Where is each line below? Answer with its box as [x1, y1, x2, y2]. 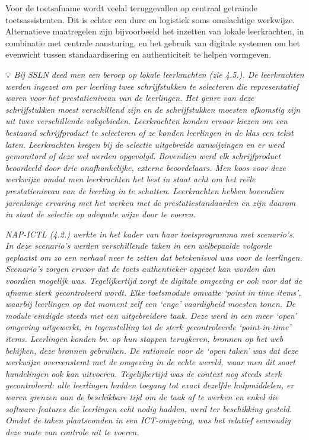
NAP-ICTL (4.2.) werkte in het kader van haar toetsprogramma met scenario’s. [5, 227, 295, 240]
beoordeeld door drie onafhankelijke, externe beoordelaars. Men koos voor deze [5, 161, 286, 173]
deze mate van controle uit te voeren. [5, 425, 139, 438]
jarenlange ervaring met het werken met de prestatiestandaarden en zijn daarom [5, 196, 296, 208]
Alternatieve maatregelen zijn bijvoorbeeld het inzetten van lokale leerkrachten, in [5, 25, 304, 37]
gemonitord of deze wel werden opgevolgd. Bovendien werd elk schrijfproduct [5, 150, 281, 162]
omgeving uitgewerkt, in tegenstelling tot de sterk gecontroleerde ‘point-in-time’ [5, 321, 291, 333]
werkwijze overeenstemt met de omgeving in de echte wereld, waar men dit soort [5, 356, 295, 368]
